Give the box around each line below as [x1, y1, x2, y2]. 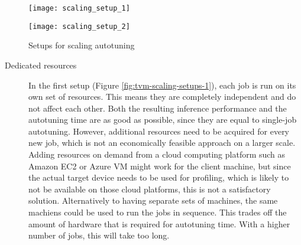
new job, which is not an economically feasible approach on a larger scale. [28, 136, 296, 149]
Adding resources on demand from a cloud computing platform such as [28, 148, 286, 161]
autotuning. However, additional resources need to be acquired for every [28, 125, 290, 137]
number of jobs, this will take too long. [28, 229, 170, 241]
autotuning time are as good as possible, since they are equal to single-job [28, 113, 297, 126]
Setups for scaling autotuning [28, 39, 135, 51]
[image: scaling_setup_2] [28, 22, 130, 31]
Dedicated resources [5, 58, 77, 71]
